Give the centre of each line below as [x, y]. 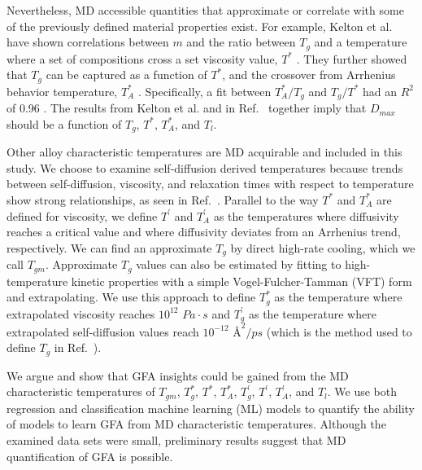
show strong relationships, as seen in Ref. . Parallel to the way [163, 199]
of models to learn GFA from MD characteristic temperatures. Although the [196, 424]
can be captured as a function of [126, 75]
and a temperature [361, 42]
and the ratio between [241, 42]
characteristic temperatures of [81, 391]
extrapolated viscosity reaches [81, 313]
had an [380, 91]
